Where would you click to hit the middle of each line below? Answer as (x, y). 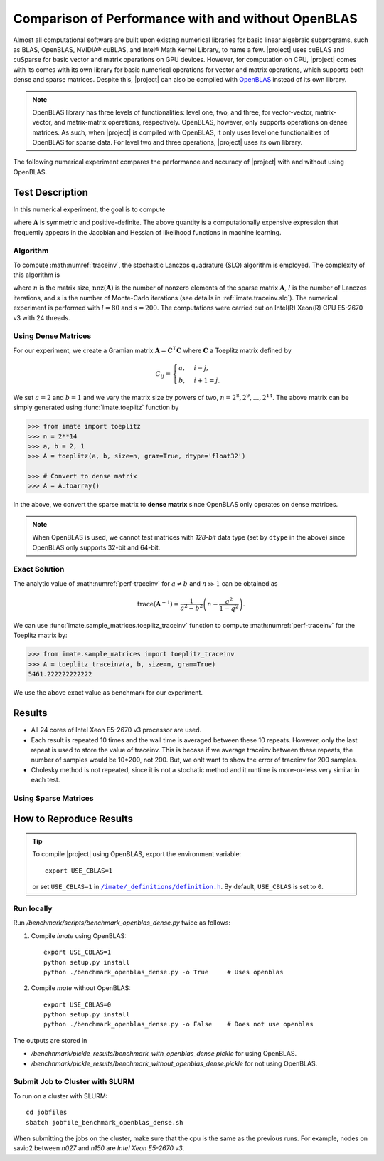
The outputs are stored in (50, 1040)
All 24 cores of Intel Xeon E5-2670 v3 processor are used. (116, 730)
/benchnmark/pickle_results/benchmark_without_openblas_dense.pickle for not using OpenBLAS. (174, 1063)
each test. (46, 780)
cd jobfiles (47, 1113)
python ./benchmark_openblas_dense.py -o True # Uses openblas (164, 972)
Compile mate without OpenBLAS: (81, 988)
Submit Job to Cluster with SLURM (74, 1082)
